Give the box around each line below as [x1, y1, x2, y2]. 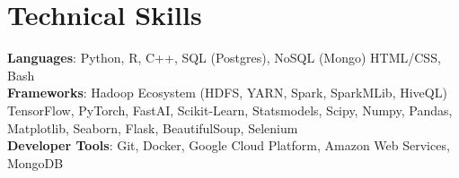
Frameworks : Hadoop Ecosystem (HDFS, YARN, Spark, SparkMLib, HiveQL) [7, 83, 447, 102]
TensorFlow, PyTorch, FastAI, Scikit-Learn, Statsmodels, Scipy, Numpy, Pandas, [7, 100, 453, 119]
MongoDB [7, 153, 64, 172]
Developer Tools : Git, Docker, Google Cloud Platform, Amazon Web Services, [7, 136, 450, 155]
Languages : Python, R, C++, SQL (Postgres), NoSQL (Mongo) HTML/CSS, [7, 48, 441, 67]
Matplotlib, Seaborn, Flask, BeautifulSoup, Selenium [7, 118, 298, 137]
